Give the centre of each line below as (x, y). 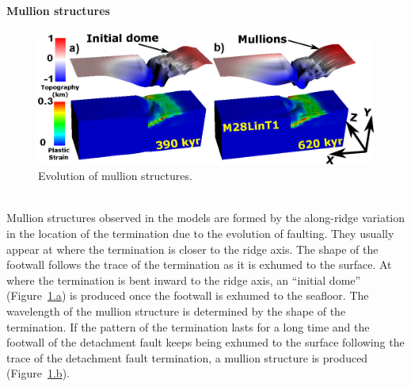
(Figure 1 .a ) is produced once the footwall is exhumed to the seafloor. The (188, 295)
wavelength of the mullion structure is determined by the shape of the (176, 310)
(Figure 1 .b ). (38, 373)
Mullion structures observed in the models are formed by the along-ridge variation (206, 218)
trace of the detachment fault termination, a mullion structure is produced (187, 357)
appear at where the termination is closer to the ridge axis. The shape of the (192, 249)
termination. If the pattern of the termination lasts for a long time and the (188, 326)
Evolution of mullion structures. (115, 176)
